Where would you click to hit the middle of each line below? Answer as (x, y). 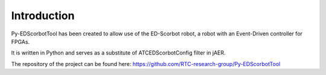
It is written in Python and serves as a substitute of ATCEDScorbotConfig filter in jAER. (118, 53)
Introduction (43, 16)
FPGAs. (21, 41)
